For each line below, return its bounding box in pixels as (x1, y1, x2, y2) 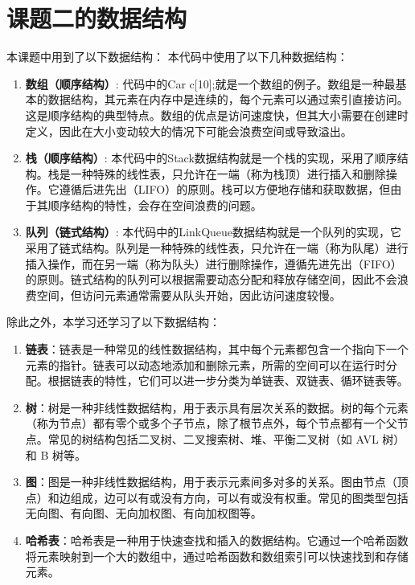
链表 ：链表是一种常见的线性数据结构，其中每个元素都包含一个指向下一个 (25, 341, 409, 358)
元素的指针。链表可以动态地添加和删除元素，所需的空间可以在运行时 (25, 356, 386, 373)
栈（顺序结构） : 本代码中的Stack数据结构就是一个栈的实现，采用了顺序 (25, 149, 397, 166)
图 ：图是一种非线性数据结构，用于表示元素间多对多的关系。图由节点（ (25, 473, 397, 490)
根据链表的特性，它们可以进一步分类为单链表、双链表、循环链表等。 (47, 372, 409, 389)
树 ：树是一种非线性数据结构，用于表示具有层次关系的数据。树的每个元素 (25, 399, 409, 415)
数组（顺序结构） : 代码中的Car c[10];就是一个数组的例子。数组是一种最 (25, 75, 396, 92)
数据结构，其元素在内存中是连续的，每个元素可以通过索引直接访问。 (47, 91, 409, 108)
